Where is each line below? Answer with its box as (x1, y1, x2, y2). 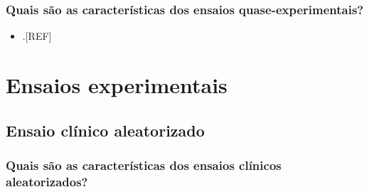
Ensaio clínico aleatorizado (6, 119, 205, 141)
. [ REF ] (22, 28, 52, 43)
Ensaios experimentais (6, 70, 228, 99)
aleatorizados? (6, 172, 88, 190)
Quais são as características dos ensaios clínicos (6, 156, 282, 174)
